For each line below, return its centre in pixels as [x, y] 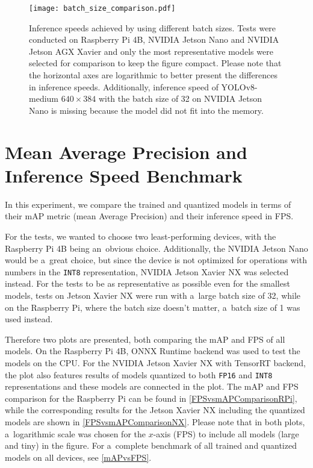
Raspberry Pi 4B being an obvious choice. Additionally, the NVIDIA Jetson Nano [156, 248]
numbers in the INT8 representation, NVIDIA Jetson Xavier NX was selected [147, 271]
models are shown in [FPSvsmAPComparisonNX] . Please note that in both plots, [155, 421]
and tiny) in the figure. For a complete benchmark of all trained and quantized [151, 445]
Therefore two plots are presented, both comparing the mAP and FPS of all [145, 339]
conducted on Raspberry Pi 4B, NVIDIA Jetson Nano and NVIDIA [154, 39]
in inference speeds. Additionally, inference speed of [124, 86]
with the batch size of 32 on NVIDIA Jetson [180, 98]
